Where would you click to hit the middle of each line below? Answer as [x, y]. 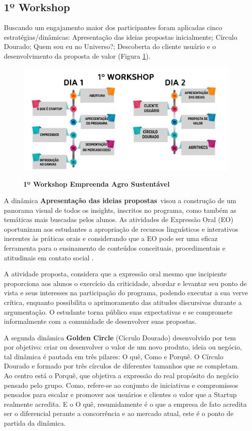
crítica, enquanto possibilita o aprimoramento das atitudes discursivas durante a [123, 302]
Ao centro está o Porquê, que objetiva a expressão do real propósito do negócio [121, 375]
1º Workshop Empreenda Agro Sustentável [96, 184]
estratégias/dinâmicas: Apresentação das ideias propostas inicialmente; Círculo [121, 37]
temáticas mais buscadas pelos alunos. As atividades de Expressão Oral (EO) [119, 219]
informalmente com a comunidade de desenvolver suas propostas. [100, 321]
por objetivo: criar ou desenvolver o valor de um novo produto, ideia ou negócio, [123, 347]
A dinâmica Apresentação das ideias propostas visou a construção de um [120, 200]
